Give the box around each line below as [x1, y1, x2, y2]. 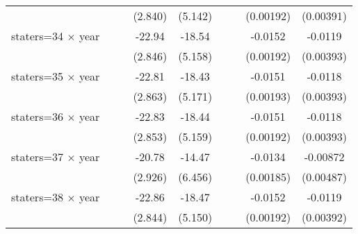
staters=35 [11, 68, 63, 84]
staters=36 [11, 108, 63, 124]
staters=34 [11, 28, 63, 44]
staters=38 [11, 189, 63, 205]
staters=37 [11, 149, 63, 165]
